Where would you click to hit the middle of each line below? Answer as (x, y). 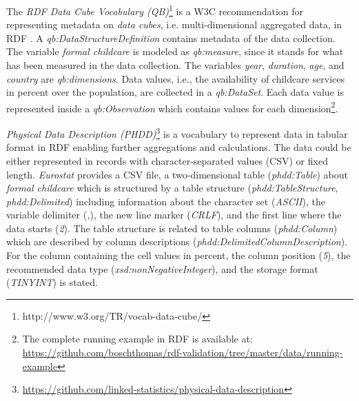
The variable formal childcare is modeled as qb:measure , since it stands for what (175, 51)
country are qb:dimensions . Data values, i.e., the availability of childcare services (176, 78)
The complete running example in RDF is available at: (137, 339)
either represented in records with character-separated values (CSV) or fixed (167, 160)
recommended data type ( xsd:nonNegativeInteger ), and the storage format (162, 268)
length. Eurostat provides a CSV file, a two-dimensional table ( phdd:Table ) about (177, 174)
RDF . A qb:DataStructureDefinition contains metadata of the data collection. (171, 38)
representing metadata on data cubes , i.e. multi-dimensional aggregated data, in (174, 24)
